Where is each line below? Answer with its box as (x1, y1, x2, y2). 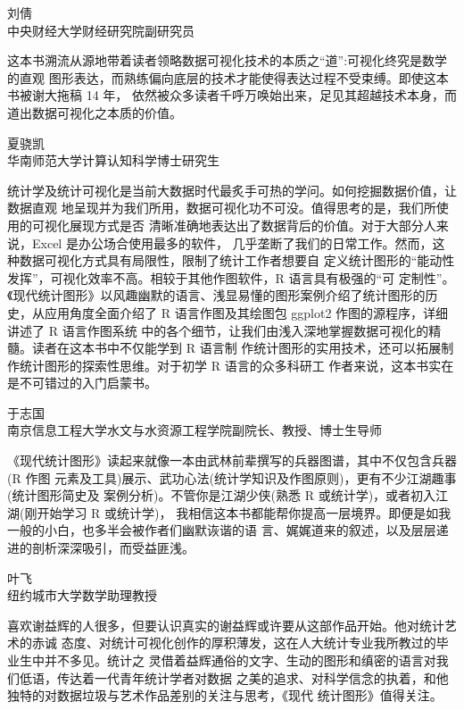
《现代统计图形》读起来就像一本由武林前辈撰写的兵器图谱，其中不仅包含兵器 (7, 451, 457, 470)
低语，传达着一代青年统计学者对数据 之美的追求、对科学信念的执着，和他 (19, 668, 449, 687)
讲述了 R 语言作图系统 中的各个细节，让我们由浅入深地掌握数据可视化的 (7, 321, 429, 339)
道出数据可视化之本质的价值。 (7, 103, 182, 121)
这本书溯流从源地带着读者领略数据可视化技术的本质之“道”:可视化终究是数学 (7, 51, 448, 70)
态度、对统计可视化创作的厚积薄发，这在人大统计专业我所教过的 (61, 633, 436, 652)
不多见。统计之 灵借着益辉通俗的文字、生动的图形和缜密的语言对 (56, 651, 436, 669)
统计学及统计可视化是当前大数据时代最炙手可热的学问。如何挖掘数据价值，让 (7, 180, 457, 199)
